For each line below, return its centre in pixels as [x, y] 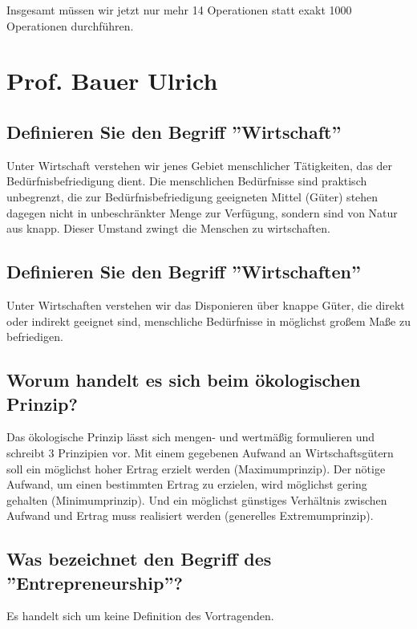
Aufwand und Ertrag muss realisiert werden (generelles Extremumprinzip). [190, 515]
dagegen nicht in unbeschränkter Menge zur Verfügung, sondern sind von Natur [202, 212]
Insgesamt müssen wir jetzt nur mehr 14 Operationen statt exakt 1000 [179, 10]
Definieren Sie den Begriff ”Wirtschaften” [184, 272]
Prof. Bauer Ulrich [112, 81]
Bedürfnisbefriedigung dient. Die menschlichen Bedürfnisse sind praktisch [187, 181]
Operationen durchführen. [70, 25]
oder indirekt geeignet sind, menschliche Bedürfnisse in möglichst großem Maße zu [208, 321]
